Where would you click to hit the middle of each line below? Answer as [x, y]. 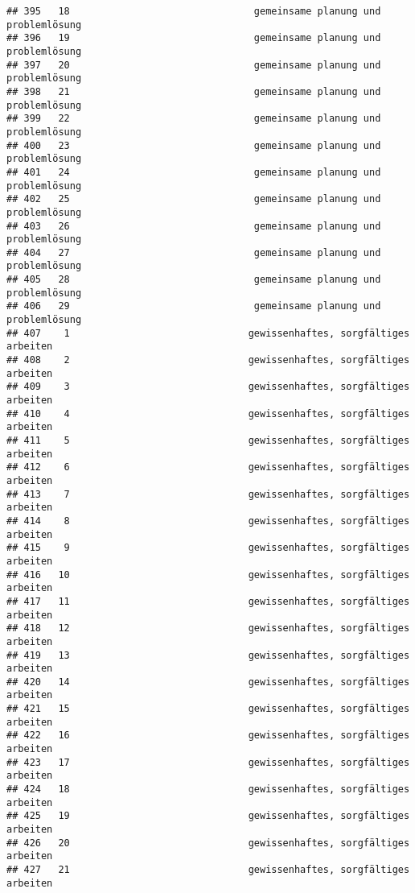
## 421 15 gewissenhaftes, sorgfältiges [208, 709]
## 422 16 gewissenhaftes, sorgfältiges [208, 736]
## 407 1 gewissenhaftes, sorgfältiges [208, 333]
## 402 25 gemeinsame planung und [194, 199]
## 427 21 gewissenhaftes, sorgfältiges [208, 870]
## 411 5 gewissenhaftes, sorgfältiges [208, 440]
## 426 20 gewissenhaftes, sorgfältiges [208, 843]
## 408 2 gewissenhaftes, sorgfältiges [208, 360]
